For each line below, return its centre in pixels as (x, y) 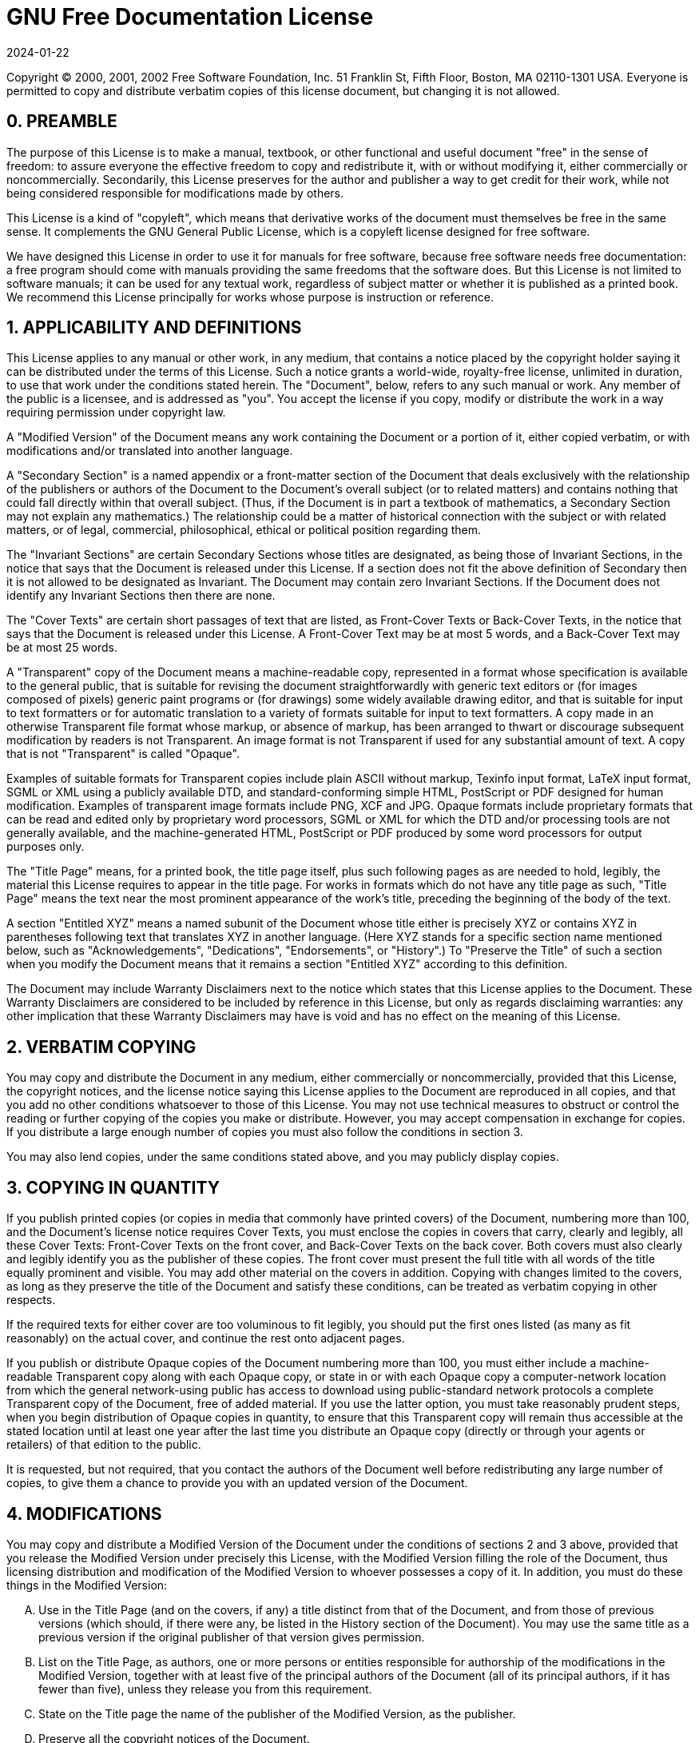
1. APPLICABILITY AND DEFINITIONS (154, 328)
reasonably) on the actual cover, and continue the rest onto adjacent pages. (206, 1338)
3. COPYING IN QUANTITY (113, 1187)
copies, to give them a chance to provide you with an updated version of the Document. (237, 1483)
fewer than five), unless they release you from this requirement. (205, 1689)
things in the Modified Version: (87, 1585)
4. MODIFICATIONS (84, 1514)
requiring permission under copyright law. (116, 413)
